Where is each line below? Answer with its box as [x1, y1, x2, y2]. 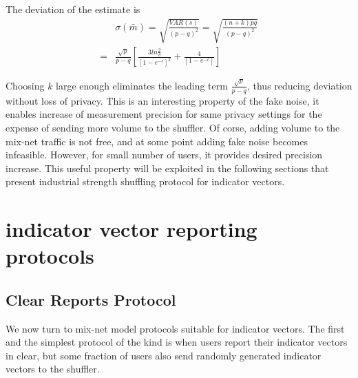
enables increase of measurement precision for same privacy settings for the [6, 107, 322, 121]
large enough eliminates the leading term [56, 78, 228, 92]
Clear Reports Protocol [6, 288, 176, 310]
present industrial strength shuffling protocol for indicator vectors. [6, 174, 285, 189]
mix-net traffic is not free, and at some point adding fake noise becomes [6, 134, 308, 148]
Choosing [6, 78, 45, 92]
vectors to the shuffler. [6, 361, 100, 376]
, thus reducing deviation [246, 78, 352, 92]
